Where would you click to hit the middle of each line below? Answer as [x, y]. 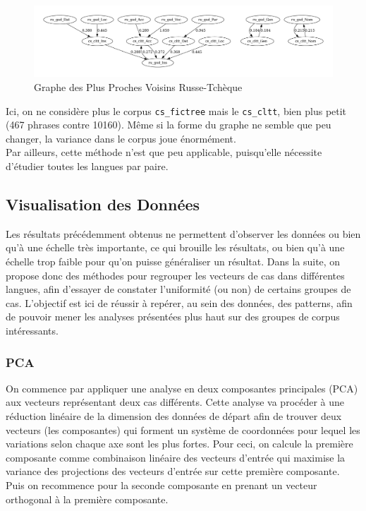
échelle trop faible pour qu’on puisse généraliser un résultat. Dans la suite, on [173, 261]
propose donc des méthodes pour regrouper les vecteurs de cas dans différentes [175, 275]
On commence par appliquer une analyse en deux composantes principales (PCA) [182, 388]
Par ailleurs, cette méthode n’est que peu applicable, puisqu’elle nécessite [164, 152]
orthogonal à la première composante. [87, 499]
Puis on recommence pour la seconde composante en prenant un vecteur [161, 485]
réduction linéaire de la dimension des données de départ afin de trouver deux [174, 416]
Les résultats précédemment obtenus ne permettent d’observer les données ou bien [183, 233]
